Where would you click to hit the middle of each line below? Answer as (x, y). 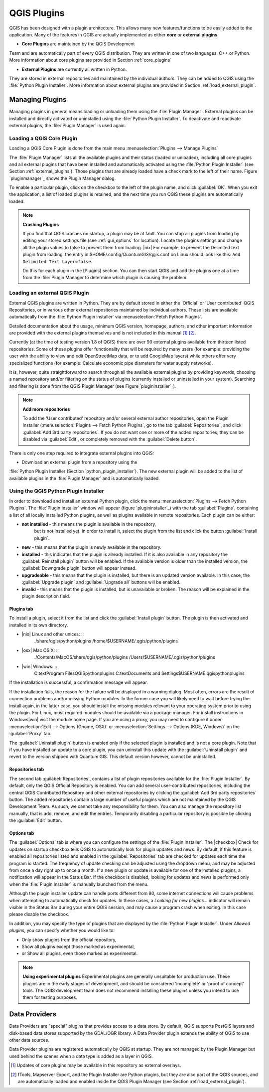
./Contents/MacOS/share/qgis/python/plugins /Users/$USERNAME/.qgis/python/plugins (125, 657)
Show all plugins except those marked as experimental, (78, 946)
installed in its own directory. (39, 625)
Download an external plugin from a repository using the (79, 462)
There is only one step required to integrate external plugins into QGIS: (82, 453)
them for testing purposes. (50, 997)
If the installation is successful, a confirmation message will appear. (78, 682)
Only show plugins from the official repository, (69, 939)
